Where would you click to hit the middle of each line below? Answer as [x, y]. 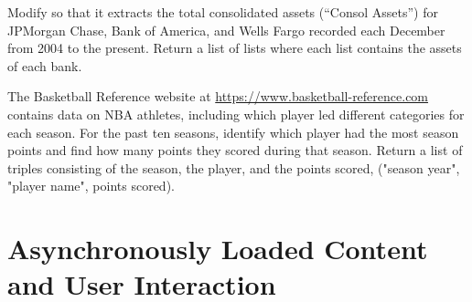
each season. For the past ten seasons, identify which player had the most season [233, 132]
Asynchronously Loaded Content [218, 249]
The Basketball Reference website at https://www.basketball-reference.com [218, 96]
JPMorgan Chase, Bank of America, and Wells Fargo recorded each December [226, 30]
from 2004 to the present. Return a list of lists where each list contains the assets [235, 48]
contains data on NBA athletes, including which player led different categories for [236, 114]
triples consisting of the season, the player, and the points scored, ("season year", [234, 167]
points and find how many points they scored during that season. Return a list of [235, 150]
